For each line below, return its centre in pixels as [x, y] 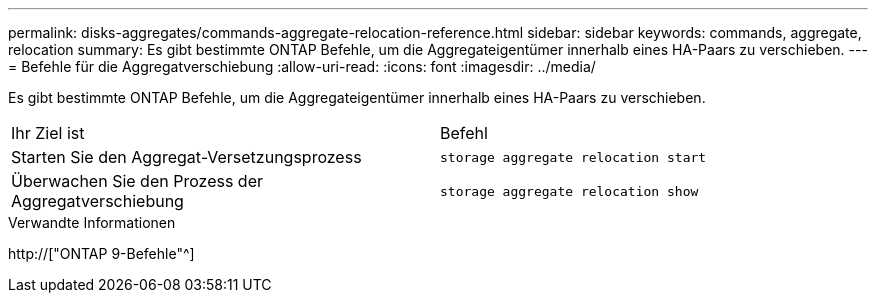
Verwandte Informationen [92, 222]
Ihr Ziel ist [48, 133]
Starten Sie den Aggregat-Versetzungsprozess [186, 157]
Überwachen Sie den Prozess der [137, 181]
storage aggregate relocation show [569, 191]
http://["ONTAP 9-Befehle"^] [101, 253]
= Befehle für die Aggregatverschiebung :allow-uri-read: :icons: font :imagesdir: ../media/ [302, 66]
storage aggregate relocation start [573, 157]
